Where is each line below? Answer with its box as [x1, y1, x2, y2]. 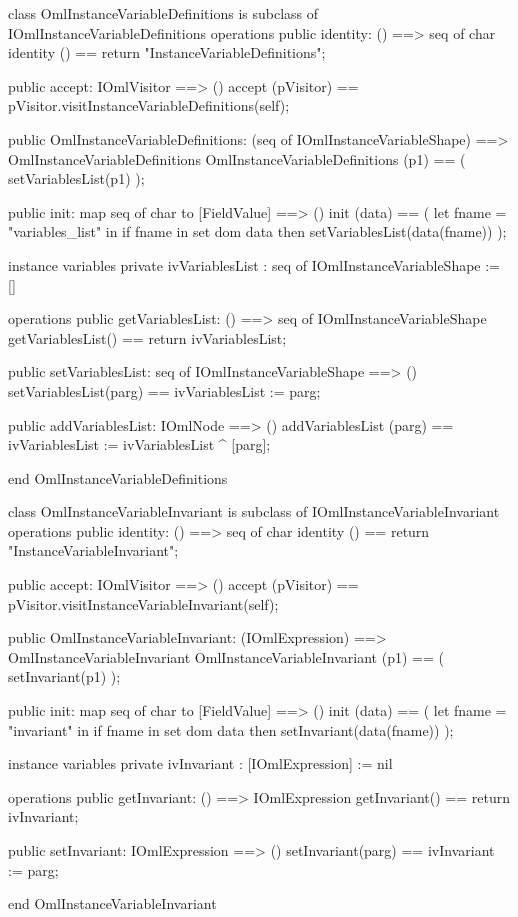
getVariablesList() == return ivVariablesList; [8, 327, 287, 348]
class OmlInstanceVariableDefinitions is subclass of [8, 3, 319, 23]
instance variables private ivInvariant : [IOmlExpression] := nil [8, 753, 393, 774]
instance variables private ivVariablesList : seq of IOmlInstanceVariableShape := [8, 254, 500, 275]
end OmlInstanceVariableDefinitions [8, 467, 228, 488]
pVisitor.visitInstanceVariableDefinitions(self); [8, 95, 290, 116]
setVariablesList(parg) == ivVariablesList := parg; [8, 380, 321, 401]
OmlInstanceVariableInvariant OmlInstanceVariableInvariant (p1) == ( [8, 646, 444, 667]
